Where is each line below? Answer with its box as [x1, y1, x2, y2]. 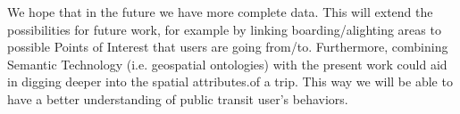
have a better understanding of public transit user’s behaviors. [7, 89, 348, 108]
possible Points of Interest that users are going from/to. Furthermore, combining [7, 37, 448, 56]
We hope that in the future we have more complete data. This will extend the [7, 3, 433, 20]
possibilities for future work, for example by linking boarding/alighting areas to [7, 20, 441, 38]
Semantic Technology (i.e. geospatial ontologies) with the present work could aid [7, 54, 447, 73]
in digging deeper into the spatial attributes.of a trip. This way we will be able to [7, 72, 453, 91]
